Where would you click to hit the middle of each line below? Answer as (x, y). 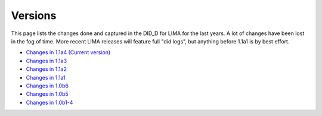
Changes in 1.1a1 (46, 77)
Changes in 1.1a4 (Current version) (68, 52)
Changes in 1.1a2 (46, 69)
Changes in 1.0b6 (47, 86)
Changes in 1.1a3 (47, 61)
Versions (34, 15)
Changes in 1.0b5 (47, 94)
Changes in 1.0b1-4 (49, 102)
